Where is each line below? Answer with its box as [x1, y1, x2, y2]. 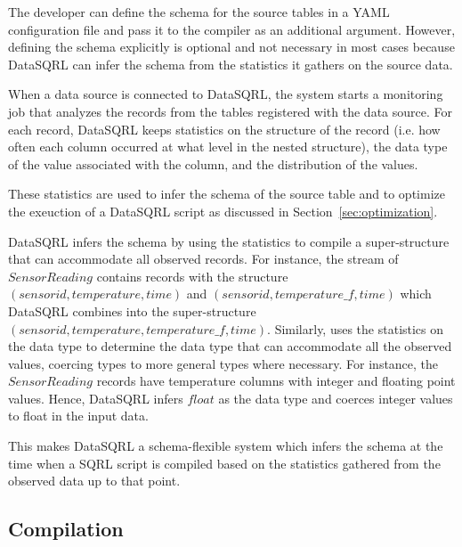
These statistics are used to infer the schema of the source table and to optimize [8, 184, 445, 203]
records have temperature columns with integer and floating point [96, 371, 456, 390]
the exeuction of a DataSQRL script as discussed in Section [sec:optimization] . [8, 201, 438, 220]
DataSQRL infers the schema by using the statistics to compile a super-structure [8, 232, 450, 250]
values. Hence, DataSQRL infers [8, 388, 183, 407]
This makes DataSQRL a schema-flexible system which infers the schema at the [8, 437, 443, 455]
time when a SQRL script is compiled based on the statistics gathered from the [8, 453, 441, 472]
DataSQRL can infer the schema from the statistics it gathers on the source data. [8, 54, 453, 73]
